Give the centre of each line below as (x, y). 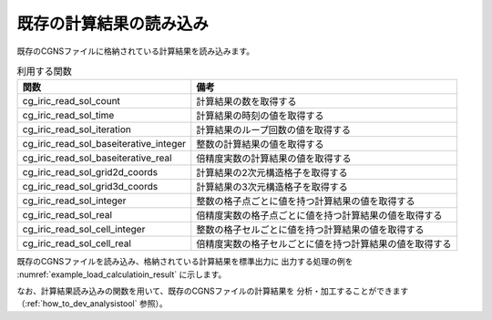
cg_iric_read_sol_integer (74, 201)
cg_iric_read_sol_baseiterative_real (97, 158)
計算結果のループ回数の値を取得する (273, 130)
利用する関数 (45, 71)
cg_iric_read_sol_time (68, 116)
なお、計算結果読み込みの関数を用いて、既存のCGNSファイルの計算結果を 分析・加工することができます (213, 291)
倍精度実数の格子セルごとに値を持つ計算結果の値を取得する (324, 244)
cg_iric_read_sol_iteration (77, 129)
